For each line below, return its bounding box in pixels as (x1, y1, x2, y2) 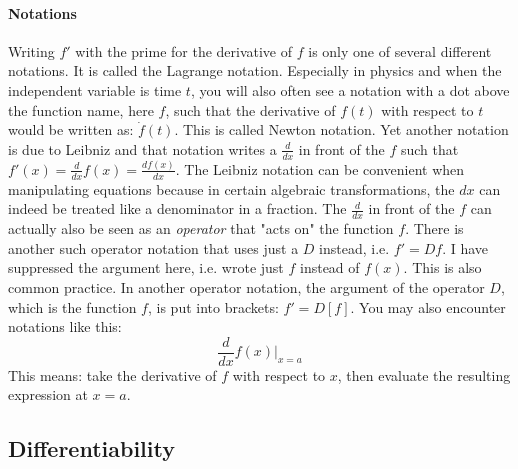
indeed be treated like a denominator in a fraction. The (8, 198, 347, 219)
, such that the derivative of (165, 99, 336, 120)
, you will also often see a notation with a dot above (190, 79, 510, 100)
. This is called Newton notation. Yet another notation (174, 119, 509, 140)
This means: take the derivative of (8, 364, 217, 385)
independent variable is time (8, 79, 182, 100)
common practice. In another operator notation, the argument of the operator (8, 276, 485, 297)
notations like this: (8, 316, 122, 337)
